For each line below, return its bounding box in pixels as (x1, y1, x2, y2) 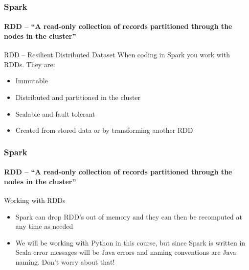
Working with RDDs (4, 195, 66, 205)
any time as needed (15, 221, 73, 231)
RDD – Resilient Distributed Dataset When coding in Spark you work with (4, 49, 230, 60)
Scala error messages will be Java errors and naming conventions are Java (15, 247, 236, 257)
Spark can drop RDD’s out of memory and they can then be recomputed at (15, 211, 243, 221)
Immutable (15, 75, 48, 86)
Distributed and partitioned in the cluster (15, 92, 141, 102)
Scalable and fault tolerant (15, 108, 95, 119)
